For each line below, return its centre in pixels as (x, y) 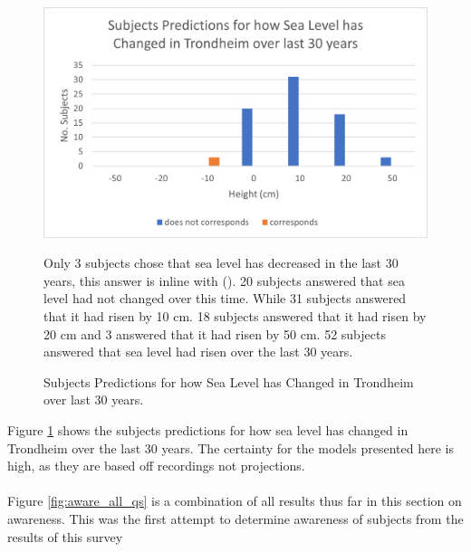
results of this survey (65, 536)
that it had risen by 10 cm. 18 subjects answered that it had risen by (235, 316)
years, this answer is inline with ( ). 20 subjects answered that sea (224, 280)
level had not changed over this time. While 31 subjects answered (225, 298)
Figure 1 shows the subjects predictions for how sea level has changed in (208, 429)
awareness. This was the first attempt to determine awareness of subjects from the (235, 518)
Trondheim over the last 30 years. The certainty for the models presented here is (231, 447)
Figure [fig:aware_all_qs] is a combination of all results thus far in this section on (235, 501)
